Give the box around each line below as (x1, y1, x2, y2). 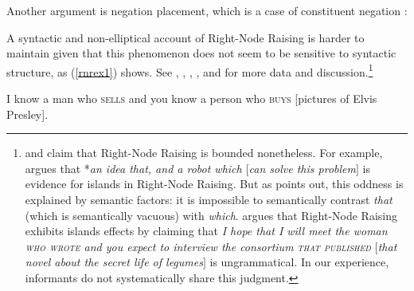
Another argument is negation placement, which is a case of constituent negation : (6, 2, 408, 18)
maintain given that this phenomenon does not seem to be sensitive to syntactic (6, 45, 396, 61)
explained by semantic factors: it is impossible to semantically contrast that (25, 191, 393, 207)
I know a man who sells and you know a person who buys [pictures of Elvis (6, 90, 377, 107)
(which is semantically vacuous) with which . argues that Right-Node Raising (25, 206, 398, 223)
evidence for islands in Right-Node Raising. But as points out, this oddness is (25, 175, 404, 192)
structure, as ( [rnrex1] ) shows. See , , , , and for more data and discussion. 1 (6, 61, 373, 80)
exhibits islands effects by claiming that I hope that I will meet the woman (25, 222, 388, 239)
